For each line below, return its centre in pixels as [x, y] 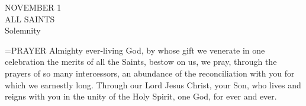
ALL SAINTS [30, 19]
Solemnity [23, 30]
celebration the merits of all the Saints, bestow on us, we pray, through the [141, 62]
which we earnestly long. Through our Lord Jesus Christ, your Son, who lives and [153, 85]
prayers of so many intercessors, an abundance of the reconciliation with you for [150, 73]
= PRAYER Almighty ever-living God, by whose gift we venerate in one [135, 50]
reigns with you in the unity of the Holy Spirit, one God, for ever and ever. [141, 96]
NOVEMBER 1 [33, 7]
